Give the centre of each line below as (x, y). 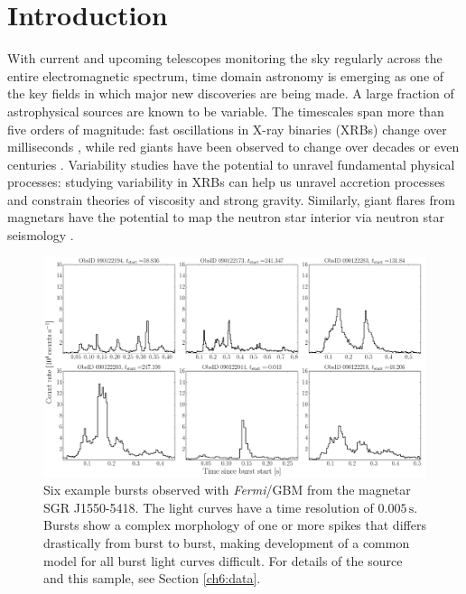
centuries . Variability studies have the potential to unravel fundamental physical (231, 164)
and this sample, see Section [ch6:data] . (152, 578)
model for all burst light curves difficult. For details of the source (223, 560)
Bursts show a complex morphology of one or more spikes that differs (235, 525)
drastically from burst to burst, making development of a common (227, 542)
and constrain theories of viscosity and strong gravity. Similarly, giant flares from (231, 199)
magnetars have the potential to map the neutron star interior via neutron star (226, 217)
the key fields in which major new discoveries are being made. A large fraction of (231, 93)
